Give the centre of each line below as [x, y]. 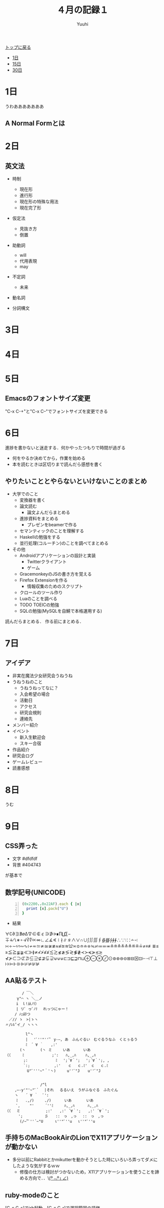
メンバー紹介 [25, 725]
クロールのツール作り [41, 592]
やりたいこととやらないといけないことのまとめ [76, 481]
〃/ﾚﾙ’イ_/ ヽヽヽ [22, 1025]
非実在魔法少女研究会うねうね [42, 676]
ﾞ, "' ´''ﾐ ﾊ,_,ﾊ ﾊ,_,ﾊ [55, 1105]
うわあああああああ [25, 106]
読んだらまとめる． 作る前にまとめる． [44, 621]
